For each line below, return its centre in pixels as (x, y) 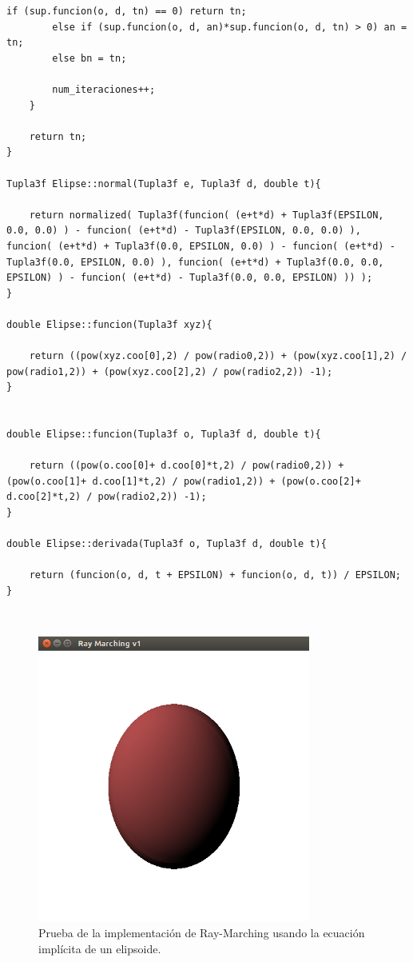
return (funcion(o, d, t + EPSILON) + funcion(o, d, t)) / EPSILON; (215, 575)
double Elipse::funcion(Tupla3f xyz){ (109, 324)
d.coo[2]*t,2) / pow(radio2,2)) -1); (107, 497)
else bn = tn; (89, 58)
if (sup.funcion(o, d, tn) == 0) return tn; (127, 11)
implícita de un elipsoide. (100, 948)
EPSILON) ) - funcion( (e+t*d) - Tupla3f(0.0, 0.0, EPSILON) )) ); (190, 278)
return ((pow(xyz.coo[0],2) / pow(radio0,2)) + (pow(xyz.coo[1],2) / (218, 356)
